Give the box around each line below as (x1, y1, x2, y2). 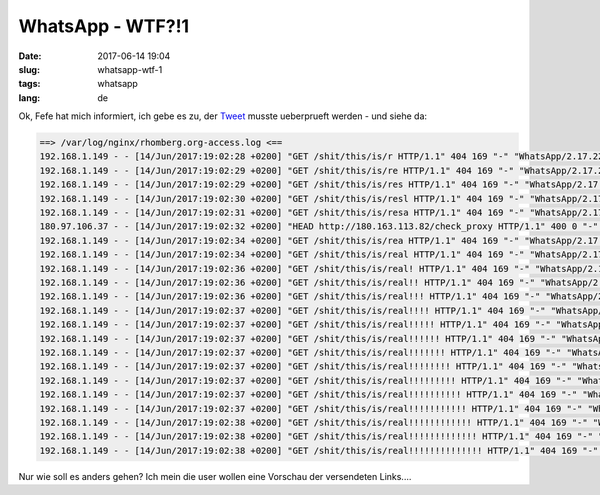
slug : (18, 63, 40, 75)
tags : (18, 78, 41, 90)
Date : (18, 50, 42, 62)
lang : (18, 91, 41, 104)
